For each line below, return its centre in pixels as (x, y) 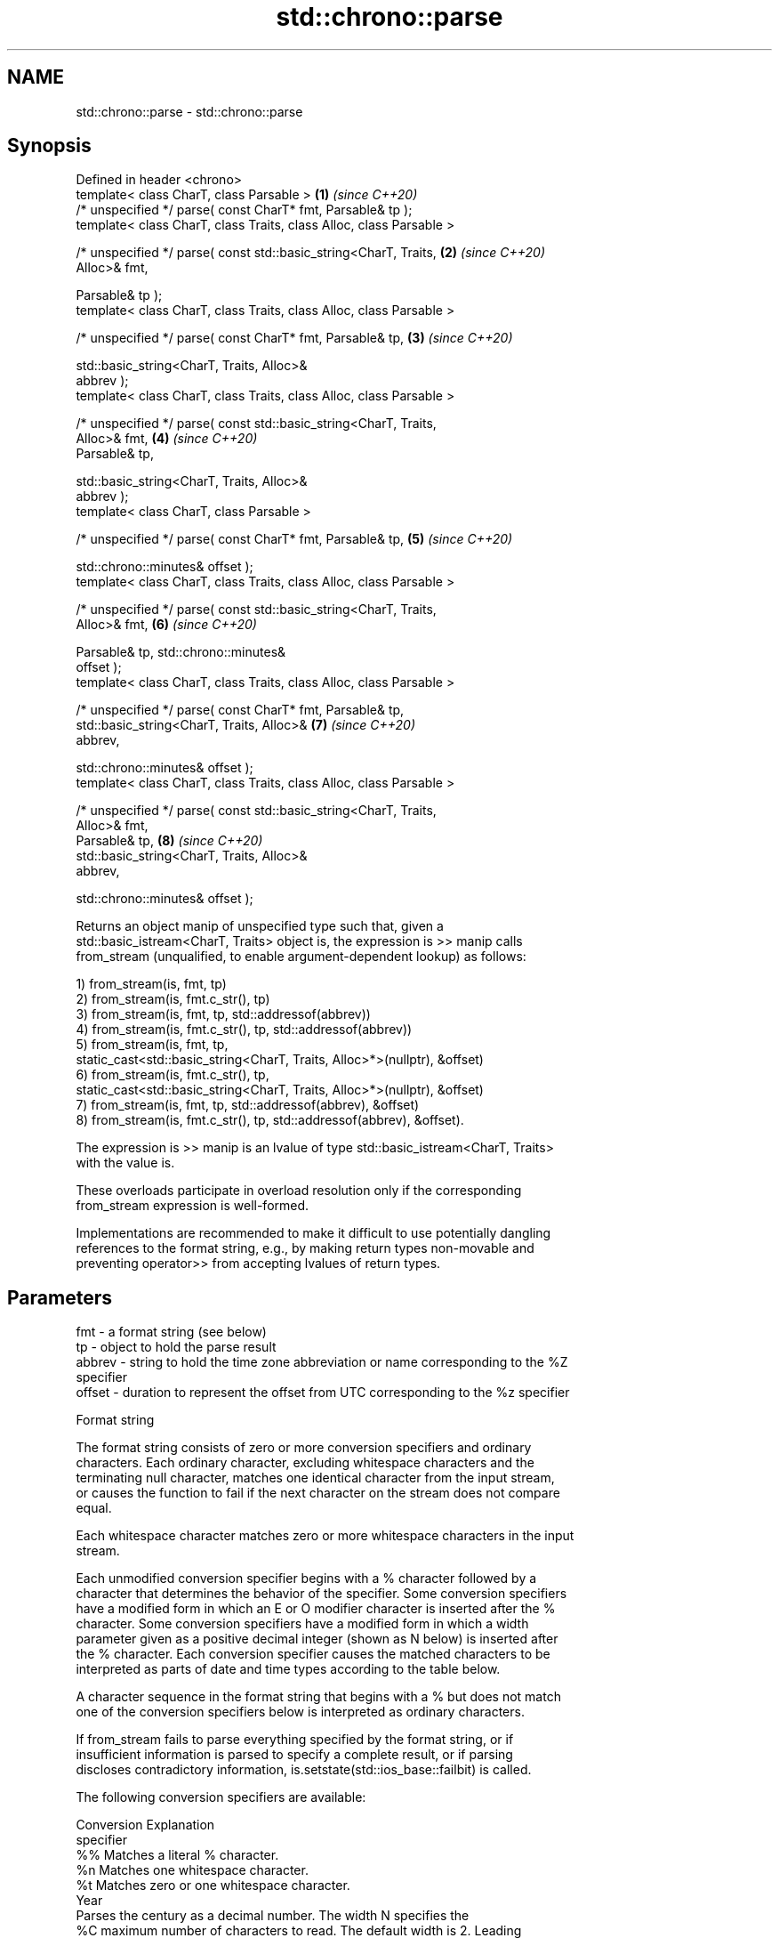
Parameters (60, 1297)
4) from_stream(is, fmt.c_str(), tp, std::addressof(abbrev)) (244, 1030)
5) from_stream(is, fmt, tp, (152, 1045)
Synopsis (49, 146)
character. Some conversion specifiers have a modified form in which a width (302, 1624)
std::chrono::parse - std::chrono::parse (189, 111)
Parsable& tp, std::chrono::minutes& (181, 652)
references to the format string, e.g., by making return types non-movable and (305, 1248)
